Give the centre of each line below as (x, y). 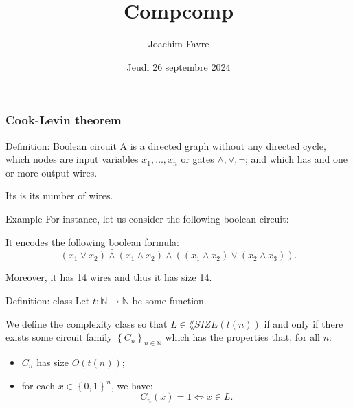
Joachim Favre (179, 44)
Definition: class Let (48, 300)
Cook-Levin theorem (64, 120)
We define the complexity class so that (87, 323)
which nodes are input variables (72, 159)
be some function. (169, 300)
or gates (197, 159)
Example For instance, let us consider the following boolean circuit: (147, 218)
